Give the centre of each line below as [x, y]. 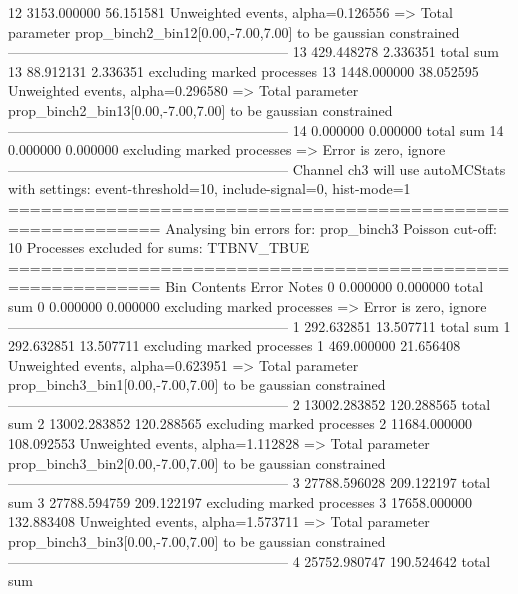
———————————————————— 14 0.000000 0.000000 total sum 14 [256, 129]
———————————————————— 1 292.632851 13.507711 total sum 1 [259, 325]
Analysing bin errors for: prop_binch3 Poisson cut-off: [331, 227]
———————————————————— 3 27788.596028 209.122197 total [249, 482]
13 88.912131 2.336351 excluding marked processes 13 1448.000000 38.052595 [243, 70]
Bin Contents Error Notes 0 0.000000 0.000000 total [324, 286]
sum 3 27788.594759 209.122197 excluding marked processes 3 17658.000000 [240, 501]
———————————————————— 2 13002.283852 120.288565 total [249, 403]
